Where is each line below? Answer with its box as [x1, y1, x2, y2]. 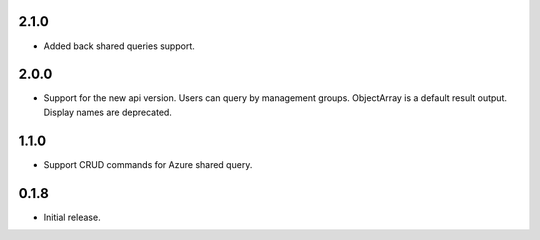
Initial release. [43, 211, 101, 223]
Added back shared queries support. [43, 40, 195, 52]
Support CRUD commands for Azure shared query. [43, 158, 253, 170]
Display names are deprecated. [43, 106, 172, 118]
